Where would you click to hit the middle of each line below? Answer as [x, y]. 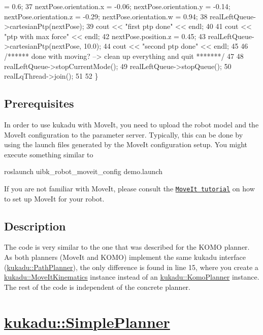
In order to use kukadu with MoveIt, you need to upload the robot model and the [131, 124]
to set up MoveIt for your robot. [54, 198]
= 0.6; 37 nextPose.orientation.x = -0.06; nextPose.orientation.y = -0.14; [117, 6]
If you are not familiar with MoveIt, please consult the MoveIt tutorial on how [129, 188]
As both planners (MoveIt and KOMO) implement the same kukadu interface [125, 257]
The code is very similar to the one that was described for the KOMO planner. [127, 247]
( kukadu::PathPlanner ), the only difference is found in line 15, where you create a [131, 267]
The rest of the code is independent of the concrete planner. [97, 287]
